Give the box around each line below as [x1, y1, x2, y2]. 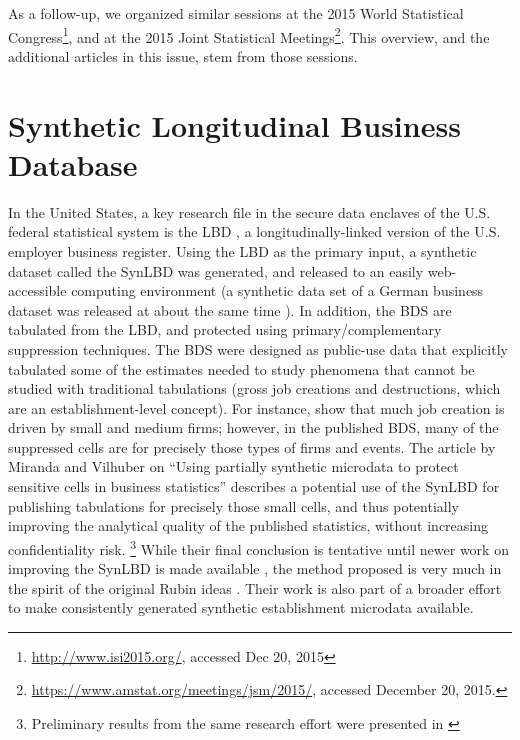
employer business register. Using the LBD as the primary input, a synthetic [8, 240, 477, 261]
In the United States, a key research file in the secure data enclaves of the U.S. [8, 201, 491, 222]
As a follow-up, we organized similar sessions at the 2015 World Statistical [8, 3, 464, 23]
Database [8, 143, 138, 184]
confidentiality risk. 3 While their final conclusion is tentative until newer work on [8, 535, 509, 559]
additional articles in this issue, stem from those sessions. [8, 45, 358, 66]
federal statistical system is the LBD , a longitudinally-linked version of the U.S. [8, 221, 501, 242]
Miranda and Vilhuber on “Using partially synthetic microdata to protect [8, 456, 459, 477]
